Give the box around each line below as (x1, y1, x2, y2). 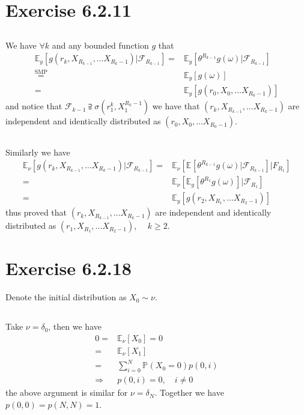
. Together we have (154, 386, 224, 399)
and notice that (5, 100, 62, 112)
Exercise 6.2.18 (5, 256, 132, 280)
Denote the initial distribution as (5, 291, 127, 303)
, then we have (48, 320, 102, 333)
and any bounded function (52, 38, 149, 51)
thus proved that (5, 206, 67, 219)
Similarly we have (5, 145, 70, 158)
